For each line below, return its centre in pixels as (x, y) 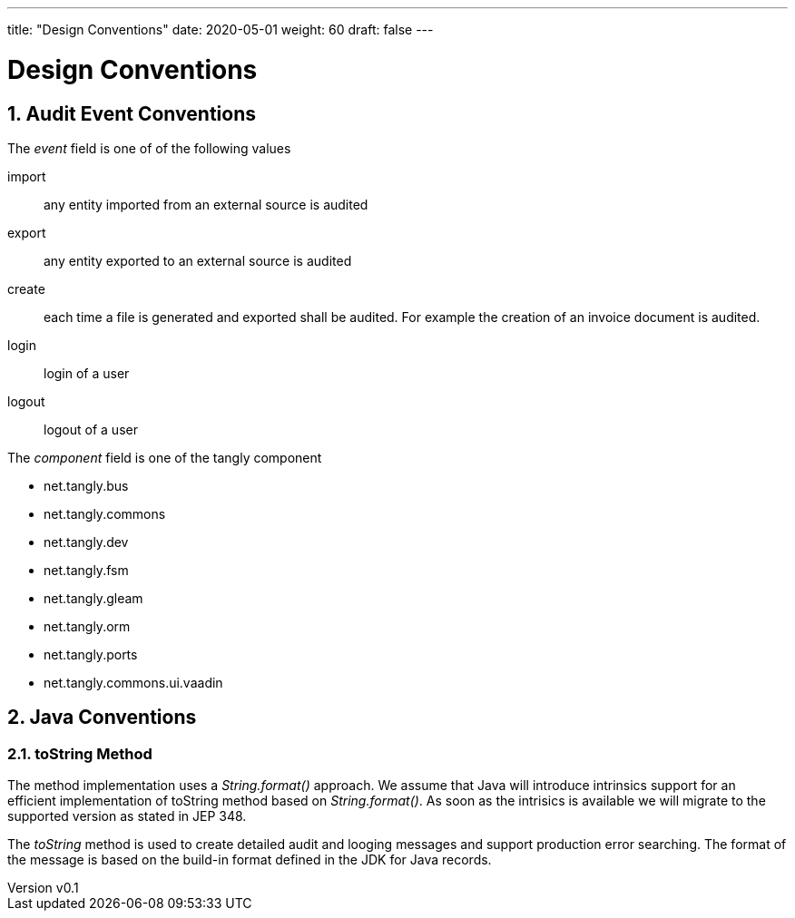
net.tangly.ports (91, 654)
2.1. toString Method (80, 753)
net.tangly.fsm (86, 570)
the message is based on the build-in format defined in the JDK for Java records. (250, 860)
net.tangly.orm (87, 626)
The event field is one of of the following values (149, 148)
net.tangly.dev (86, 542)
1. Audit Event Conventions (132, 113)
